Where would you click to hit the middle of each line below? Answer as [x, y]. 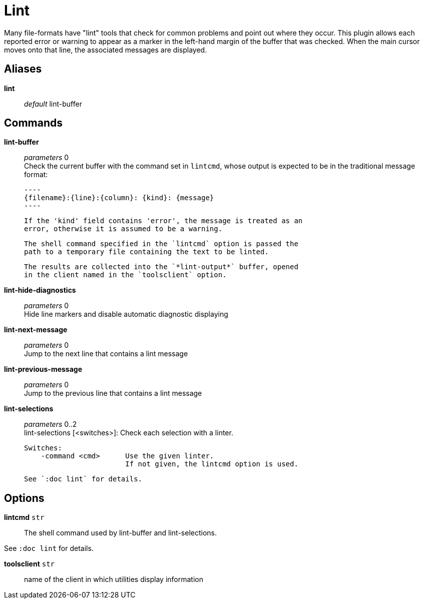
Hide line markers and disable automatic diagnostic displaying [126, 314]
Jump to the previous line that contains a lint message [113, 393]
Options [24, 498]
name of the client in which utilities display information [114, 579]
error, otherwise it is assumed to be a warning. [123, 229]
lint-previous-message [43, 369]
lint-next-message [36, 330]
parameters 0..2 [51, 424]
